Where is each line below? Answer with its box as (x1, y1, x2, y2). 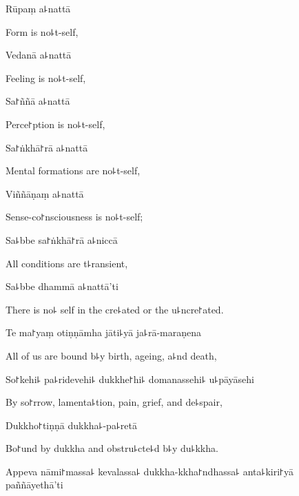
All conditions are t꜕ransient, (6, 256, 128, 270)
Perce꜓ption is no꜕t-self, (6, 116, 105, 131)
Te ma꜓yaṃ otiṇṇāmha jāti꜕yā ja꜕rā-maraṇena (6, 325, 202, 340)
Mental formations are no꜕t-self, (6, 163, 141, 178)
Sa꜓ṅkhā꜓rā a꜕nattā (6, 140, 88, 154)
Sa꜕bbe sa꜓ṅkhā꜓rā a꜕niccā (6, 232, 118, 247)
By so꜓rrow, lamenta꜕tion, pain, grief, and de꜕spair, (6, 395, 223, 409)
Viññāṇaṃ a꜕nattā (6, 186, 84, 200)
